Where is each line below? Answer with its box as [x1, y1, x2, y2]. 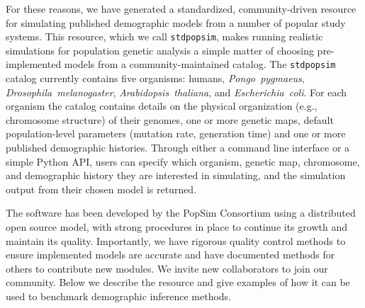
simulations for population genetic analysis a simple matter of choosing [6, 42, 314, 57]
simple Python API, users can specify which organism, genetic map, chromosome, [6, 154, 360, 169]
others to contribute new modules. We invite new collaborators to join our [6, 261, 328, 275]
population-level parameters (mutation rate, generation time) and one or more [6, 126, 346, 141]
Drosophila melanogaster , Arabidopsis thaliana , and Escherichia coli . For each [6, 84, 347, 99]
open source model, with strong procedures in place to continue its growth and [6, 219, 347, 234]
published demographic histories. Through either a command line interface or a [6, 140, 350, 155]
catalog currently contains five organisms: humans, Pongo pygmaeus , [6, 71, 305, 86]
